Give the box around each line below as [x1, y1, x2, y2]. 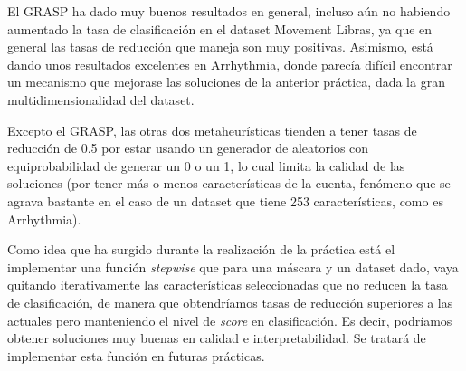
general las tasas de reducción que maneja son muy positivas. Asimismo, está [7, 37, 433, 56]
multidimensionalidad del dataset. [7, 90, 195, 109]
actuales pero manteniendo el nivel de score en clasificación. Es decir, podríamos [7, 310, 452, 329]
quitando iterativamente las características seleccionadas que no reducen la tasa [7, 275, 448, 294]
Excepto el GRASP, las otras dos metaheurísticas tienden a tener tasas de [7, 120, 417, 139]
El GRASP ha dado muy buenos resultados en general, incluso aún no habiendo [7, 2, 451, 20]
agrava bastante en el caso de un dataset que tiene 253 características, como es [7, 191, 443, 210]
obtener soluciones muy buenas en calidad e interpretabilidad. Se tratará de [7, 328, 426, 347]
